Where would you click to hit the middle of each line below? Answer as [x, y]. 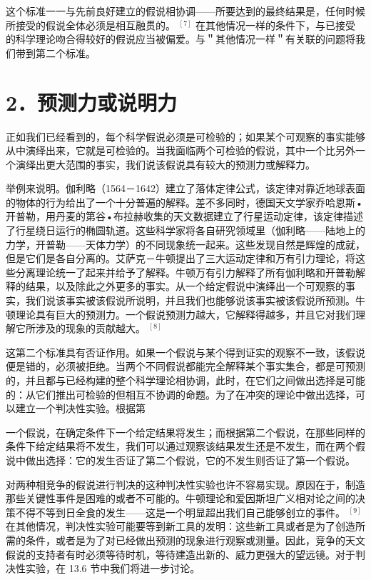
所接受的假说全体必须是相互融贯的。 [91, 25]
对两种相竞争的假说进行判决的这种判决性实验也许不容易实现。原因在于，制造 [185, 484]
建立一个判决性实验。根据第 [80, 408]
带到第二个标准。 [55, 52]
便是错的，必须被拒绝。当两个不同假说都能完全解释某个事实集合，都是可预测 [185, 366]
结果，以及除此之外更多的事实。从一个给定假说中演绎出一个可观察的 [185, 286]
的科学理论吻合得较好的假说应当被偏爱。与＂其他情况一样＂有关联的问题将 [181, 39]
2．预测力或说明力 [92, 102]
